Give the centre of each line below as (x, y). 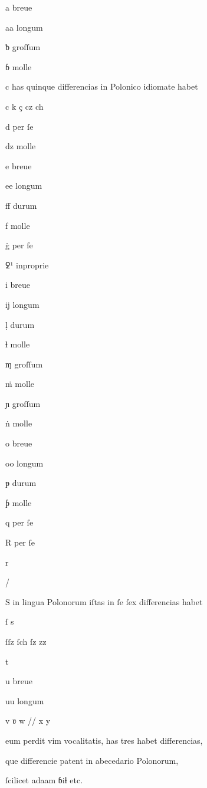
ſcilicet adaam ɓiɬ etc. (44, 780)
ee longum (24, 185)
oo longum (24, 463)
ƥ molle (19, 502)
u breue (19, 681)
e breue (19, 165)
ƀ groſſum (23, 47)
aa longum (24, 27)
